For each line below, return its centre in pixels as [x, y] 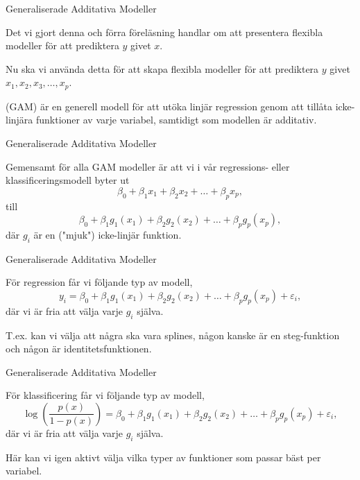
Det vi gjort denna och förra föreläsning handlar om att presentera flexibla [164, 32]
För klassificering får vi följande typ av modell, [105, 395]
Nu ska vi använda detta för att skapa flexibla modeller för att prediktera [162, 68]
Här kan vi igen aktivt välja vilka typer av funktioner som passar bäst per [163, 457]
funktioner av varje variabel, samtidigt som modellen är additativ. [177, 120]
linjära [19, 120]
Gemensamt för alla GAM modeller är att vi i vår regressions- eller [148, 166]
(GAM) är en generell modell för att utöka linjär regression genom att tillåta [169, 106]
